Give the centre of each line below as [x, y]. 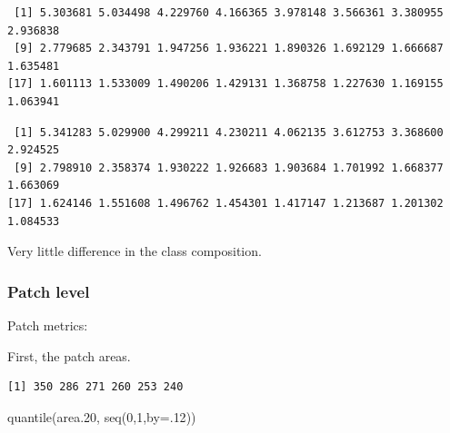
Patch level [49, 291]
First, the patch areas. [69, 355]
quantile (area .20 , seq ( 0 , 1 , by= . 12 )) [102, 416]
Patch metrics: [48, 325]
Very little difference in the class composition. [135, 251]
